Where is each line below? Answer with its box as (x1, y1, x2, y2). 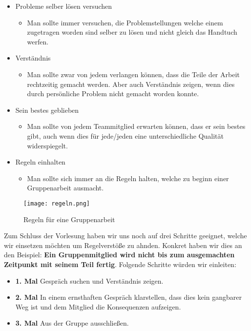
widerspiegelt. (27, 140, 68, 150)
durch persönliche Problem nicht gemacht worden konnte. (27, 88, 199, 99)
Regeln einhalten (15, 157, 65, 167)
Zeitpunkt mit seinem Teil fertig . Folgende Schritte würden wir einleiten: (4, 259, 236, 269)
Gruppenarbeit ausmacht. (27, 183, 104, 193)
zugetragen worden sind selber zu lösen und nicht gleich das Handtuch (27, 27, 237, 37)
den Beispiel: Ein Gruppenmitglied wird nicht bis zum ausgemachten (4, 249, 235, 260)
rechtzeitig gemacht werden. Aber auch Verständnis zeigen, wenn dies (27, 79, 235, 89)
